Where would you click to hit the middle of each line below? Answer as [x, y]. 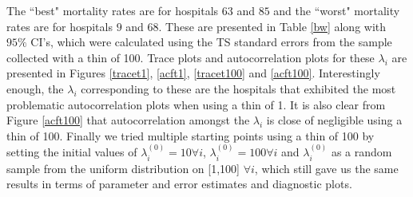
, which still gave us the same [326, 168]
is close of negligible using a [334, 120]
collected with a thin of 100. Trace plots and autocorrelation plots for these [191, 57]
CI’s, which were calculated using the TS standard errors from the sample [211, 42]
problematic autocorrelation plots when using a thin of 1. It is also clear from [196, 104]
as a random [361, 152]
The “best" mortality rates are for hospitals [113, 10]
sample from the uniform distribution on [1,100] [123, 168]
